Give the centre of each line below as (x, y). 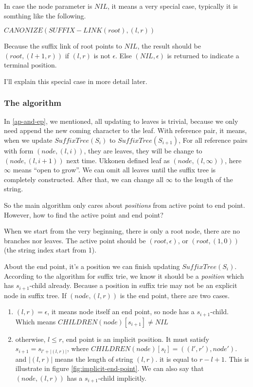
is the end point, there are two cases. (175, 295)
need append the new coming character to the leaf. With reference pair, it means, (126, 130)
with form (19, 150)
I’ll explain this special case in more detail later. (76, 81)
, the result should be (169, 46)
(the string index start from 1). (50, 250)
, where (78, 348)
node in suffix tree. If (35, 295)
